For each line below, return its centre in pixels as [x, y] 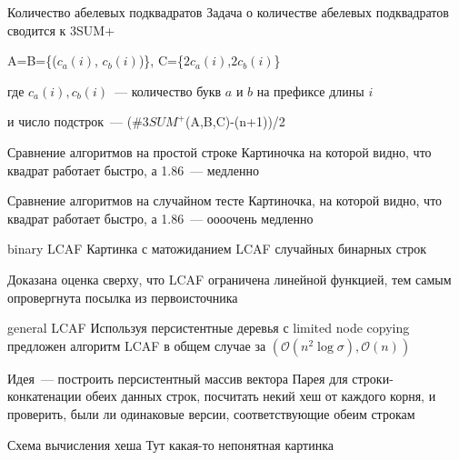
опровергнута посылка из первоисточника [123, 297]
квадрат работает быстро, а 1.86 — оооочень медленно [160, 218]
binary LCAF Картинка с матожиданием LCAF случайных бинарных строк [217, 249]
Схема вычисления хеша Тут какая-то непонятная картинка [170, 444]
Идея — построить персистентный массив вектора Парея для [178, 378]
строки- [373, 378]
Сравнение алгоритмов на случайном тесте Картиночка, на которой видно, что [225, 200]
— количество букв [168, 90]
